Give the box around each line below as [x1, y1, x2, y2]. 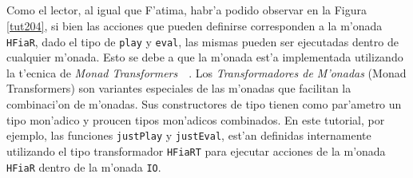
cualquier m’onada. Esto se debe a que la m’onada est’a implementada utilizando [6, 49, 403, 65]
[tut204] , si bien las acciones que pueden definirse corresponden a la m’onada [6, 17, 383, 34]
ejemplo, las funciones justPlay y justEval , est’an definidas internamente [6, 127, 371, 144]
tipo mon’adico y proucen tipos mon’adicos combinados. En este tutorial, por [6, 111, 385, 128]
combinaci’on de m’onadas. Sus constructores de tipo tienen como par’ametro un [6, 96, 402, 112]
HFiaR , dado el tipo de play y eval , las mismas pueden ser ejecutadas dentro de [6, 33, 399, 49]
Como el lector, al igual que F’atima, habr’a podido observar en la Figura [6, 2, 367, 18]
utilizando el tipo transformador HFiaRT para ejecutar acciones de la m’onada [6, 142, 386, 159]
